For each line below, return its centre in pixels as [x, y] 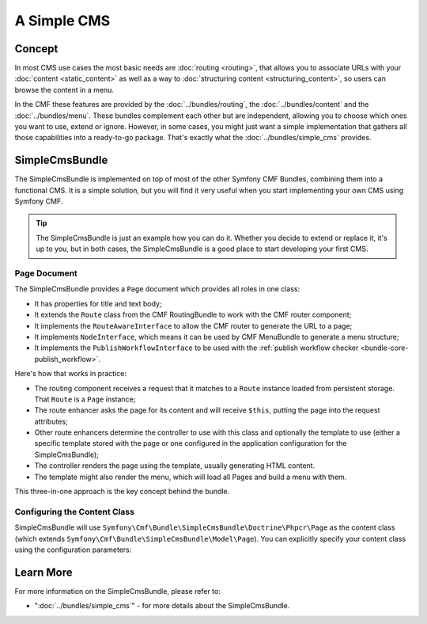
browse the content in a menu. [64, 89]
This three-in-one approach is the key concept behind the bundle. [122, 492]
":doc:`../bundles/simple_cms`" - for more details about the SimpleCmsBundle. [162, 606]
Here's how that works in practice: [70, 374]
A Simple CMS [62, 21]
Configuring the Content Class [74, 512]
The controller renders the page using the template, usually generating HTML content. [175, 466]
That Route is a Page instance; [85, 399]
